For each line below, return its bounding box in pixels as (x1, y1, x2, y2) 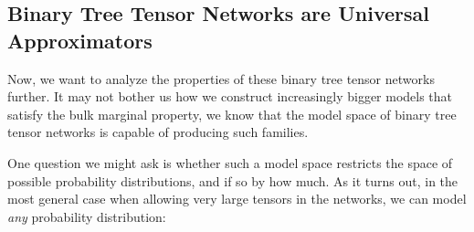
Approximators (7, 26, 153, 54)
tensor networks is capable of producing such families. (7, 122, 309, 142)
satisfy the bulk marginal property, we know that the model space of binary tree (7, 104, 457, 123)
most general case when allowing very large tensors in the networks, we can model (7, 189, 467, 208)
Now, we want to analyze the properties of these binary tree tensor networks (7, 69, 435, 88)
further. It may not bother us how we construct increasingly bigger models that (7, 87, 453, 106)
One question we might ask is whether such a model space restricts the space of (7, 153, 453, 172)
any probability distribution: (7, 206, 166, 226)
